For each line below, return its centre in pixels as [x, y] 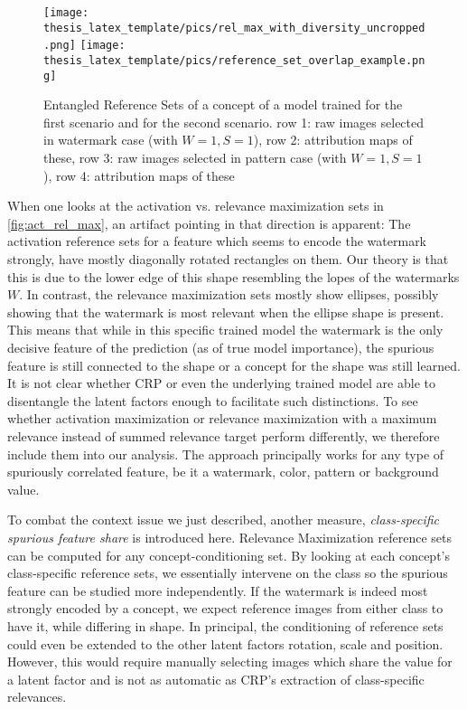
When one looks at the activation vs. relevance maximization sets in [196, 206]
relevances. [37, 697]
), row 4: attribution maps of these [139, 175]
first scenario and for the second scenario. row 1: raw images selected [234, 122]
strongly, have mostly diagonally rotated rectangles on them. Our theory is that [228, 259]
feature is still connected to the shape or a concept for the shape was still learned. [234, 365]
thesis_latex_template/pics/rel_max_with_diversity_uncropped [234, 28]
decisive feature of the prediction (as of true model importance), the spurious [221, 347]
